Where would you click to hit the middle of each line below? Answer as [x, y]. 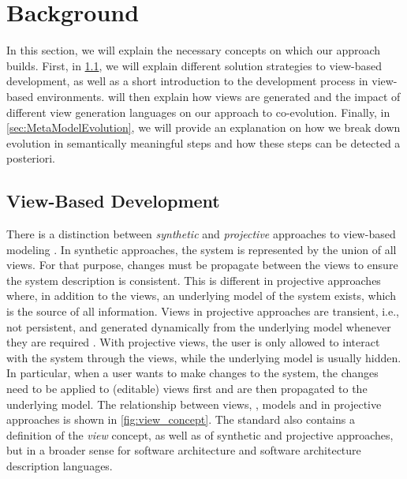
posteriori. [31, 158]
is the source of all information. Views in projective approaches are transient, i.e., [203, 311]
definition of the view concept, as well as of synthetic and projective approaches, [200, 434]
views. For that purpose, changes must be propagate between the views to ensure [202, 265]
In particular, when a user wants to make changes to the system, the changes [192, 373]
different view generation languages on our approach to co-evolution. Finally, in [198, 112]
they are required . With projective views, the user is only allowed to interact [193, 342]
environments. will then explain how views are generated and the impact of [218, 96]
